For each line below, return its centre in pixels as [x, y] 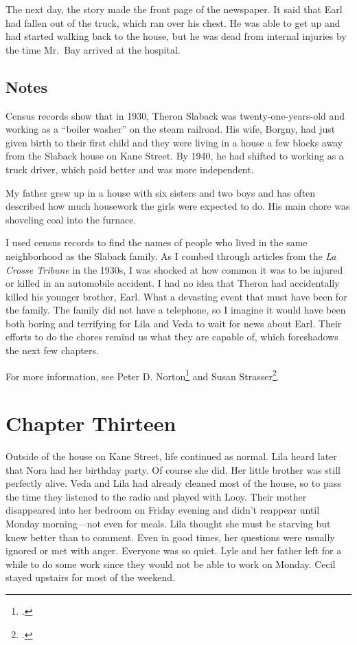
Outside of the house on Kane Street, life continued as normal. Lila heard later [171, 456]
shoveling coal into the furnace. [71, 219]
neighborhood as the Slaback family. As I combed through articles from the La [171, 255]
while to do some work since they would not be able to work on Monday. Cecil [171, 564]
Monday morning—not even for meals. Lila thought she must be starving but [168, 524]
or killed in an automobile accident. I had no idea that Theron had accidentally [173, 283]
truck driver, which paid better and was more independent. [130, 169]
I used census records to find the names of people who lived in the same [157, 242]
